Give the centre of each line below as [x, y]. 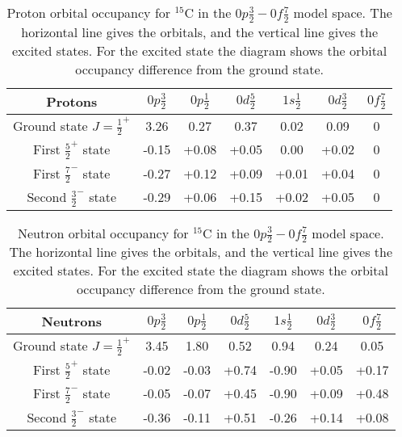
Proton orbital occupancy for [89, 13]
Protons [72, 101]
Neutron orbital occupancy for [103, 233]
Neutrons [71, 321]
